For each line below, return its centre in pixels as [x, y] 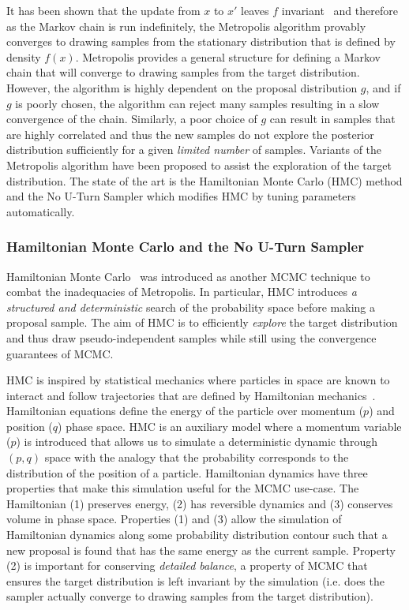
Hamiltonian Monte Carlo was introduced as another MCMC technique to [188, 276]
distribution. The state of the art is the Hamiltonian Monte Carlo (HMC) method [204, 180]
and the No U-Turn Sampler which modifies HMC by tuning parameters [181, 196]
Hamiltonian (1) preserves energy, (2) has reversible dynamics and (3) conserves [200, 503]
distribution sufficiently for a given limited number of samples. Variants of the [194, 150]
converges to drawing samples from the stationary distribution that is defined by [201, 41]
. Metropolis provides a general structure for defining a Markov [228, 56]
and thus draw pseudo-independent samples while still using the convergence [191, 337]
